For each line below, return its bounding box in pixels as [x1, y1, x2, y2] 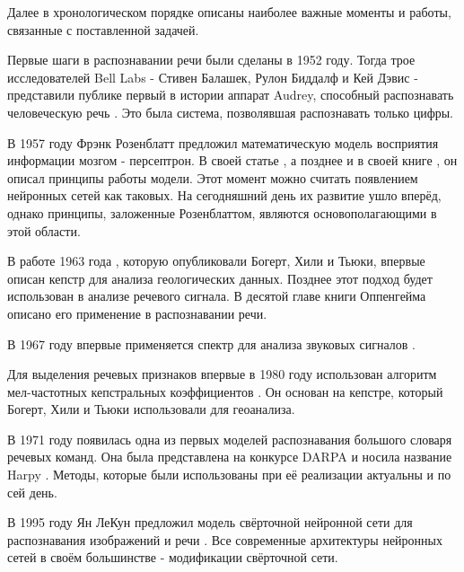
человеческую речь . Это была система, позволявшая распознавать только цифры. [7, 102, 454, 121]
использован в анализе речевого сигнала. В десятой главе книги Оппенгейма [7, 286, 426, 305]
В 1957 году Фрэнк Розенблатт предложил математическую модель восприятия [7, 133, 439, 152]
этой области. [7, 221, 81, 240]
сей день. [7, 482, 57, 501]
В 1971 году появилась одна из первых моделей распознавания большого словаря [7, 429, 452, 448]
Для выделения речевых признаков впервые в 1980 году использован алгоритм [7, 365, 437, 383]
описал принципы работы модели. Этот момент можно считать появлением [7, 168, 418, 187]
